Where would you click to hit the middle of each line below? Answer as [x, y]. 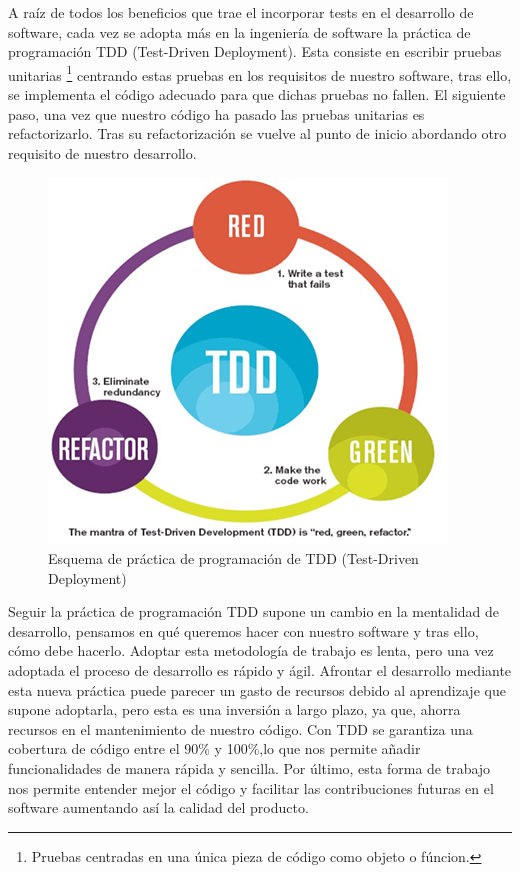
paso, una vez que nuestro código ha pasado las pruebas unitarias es [216, 113]
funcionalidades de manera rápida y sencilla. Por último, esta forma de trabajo [249, 767]
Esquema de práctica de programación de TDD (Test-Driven [233, 558]
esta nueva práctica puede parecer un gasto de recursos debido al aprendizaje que [257, 689]
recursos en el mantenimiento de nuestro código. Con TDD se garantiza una [240, 728]
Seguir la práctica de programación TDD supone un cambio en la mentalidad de [254, 611]
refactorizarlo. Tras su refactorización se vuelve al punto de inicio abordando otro [257, 133]
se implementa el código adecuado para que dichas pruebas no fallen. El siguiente [257, 94]
